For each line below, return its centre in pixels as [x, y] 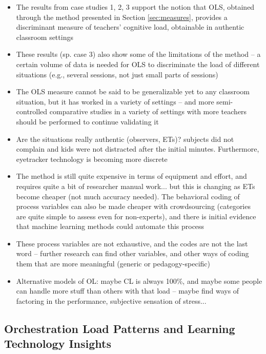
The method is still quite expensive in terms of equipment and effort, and [131, 176]
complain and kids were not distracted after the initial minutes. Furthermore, [138, 149]
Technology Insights [58, 343]
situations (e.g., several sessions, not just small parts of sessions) [117, 74]
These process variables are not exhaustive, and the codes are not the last [132, 243]
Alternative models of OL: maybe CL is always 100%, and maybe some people [139, 280]
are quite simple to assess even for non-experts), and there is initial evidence [136, 216]
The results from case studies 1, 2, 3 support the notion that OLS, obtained [135, 7]
